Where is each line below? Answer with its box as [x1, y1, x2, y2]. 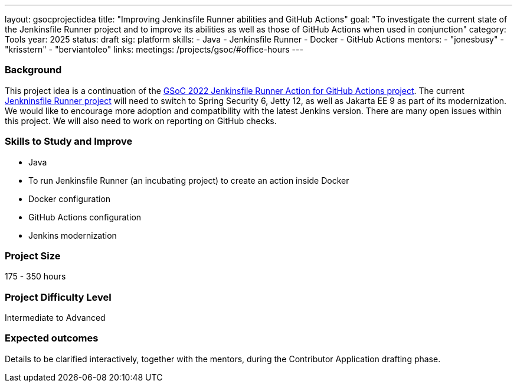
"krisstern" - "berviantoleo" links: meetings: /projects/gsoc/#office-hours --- [5, 44, 303, 54]
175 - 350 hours [5, 271, 66, 282]
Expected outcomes [5, 332, 99, 344]
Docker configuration [28, 193, 111, 204]
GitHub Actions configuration [28, 212, 142, 222]
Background [5, 64, 62, 76]
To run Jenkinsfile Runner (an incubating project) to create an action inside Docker [28, 175, 349, 186]
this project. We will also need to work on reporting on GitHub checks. [5, 115, 277, 126]
